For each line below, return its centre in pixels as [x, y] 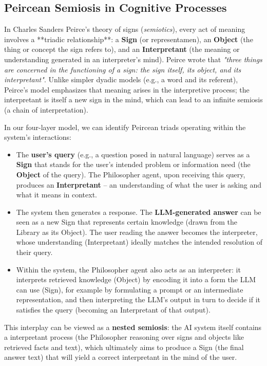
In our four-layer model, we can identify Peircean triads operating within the [125, 127]
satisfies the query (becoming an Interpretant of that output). [113, 310]
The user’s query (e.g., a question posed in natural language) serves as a [133, 154]
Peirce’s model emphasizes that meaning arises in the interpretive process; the [127, 89]
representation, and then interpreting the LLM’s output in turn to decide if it [138, 299]
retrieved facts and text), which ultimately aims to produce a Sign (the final [124, 347]
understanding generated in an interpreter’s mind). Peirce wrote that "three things [133, 59]
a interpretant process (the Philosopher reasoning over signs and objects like [124, 337]
